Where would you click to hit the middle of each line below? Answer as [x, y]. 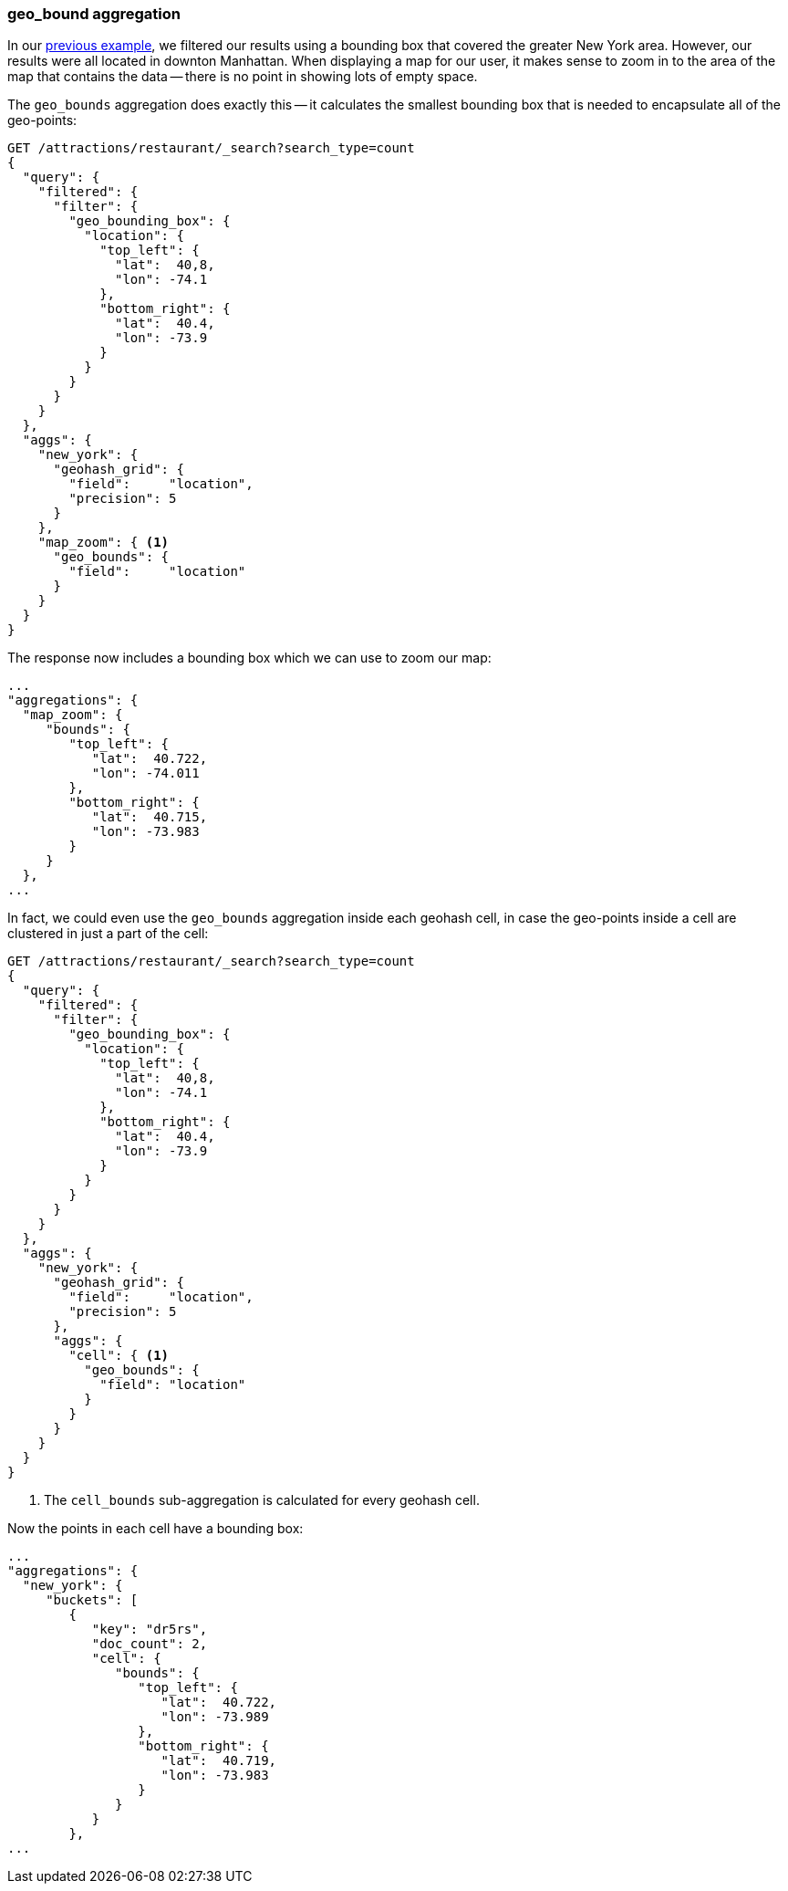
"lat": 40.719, [219, 1761]
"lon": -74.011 [145, 773]
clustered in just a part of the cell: [108, 934]
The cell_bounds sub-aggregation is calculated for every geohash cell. [262, 1500]
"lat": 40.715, [150, 817]
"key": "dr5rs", [150, 1630]
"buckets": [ [92, 1600]
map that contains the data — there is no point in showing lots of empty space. [243, 77]
